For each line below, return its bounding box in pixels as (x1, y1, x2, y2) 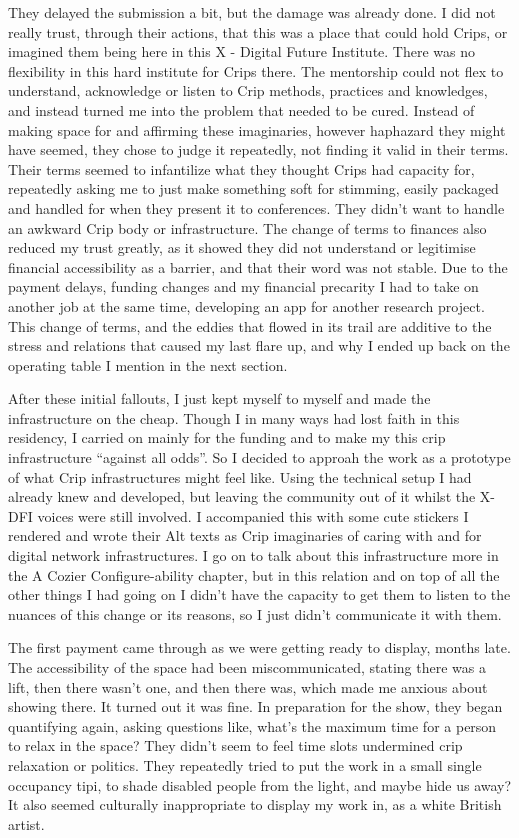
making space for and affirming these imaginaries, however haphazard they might (8, 119, 506, 140)
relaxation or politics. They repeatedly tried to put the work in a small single (8, 754, 482, 775)
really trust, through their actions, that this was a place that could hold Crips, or (8, 21, 508, 42)
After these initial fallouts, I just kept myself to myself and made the (8, 388, 431, 409)
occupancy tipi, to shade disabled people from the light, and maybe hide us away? (8, 774, 512, 795)
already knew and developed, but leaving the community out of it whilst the (8, 486, 476, 507)
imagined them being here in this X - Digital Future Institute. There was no (8, 41, 476, 62)
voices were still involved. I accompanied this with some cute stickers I (37, 505, 469, 526)
